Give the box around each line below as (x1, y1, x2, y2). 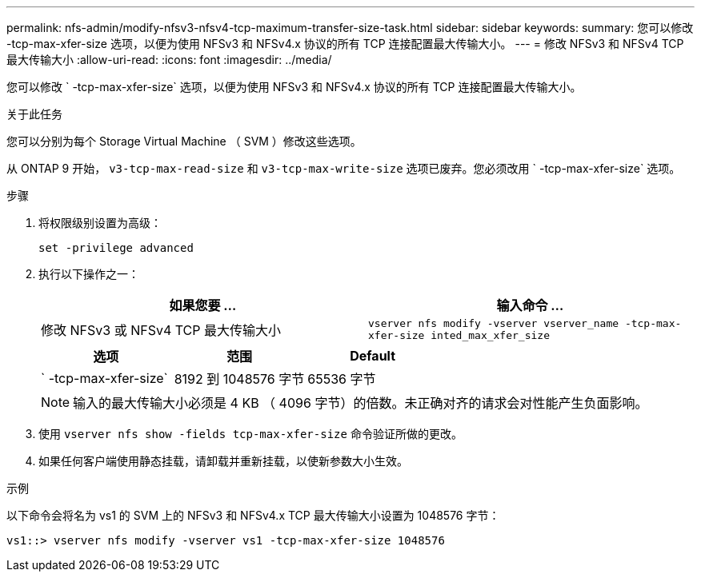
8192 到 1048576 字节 (174, 371, 305, 387)
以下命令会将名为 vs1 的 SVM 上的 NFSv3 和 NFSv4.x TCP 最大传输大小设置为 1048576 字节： (6, 508, 500, 522)
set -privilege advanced (38, 241, 194, 254)
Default (350, 348, 396, 364)
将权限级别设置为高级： (38, 216, 162, 229)
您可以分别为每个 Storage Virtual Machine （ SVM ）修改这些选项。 (6, 134, 362, 148)
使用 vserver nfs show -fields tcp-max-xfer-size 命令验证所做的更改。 (38, 427, 463, 440)
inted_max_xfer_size (431, 329, 550, 341)
